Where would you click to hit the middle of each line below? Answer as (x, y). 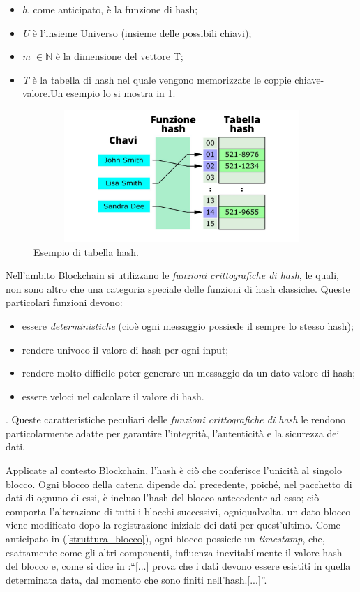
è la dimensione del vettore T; (119, 56)
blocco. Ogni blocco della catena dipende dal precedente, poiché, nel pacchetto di (179, 484)
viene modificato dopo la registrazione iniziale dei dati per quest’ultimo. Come (173, 525)
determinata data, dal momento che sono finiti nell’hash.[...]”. (136, 579)
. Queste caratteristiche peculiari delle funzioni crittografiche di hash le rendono (175, 419)
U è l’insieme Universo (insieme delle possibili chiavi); (137, 32)
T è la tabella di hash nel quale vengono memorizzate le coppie (157, 79)
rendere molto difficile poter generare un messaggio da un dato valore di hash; (189, 373)
